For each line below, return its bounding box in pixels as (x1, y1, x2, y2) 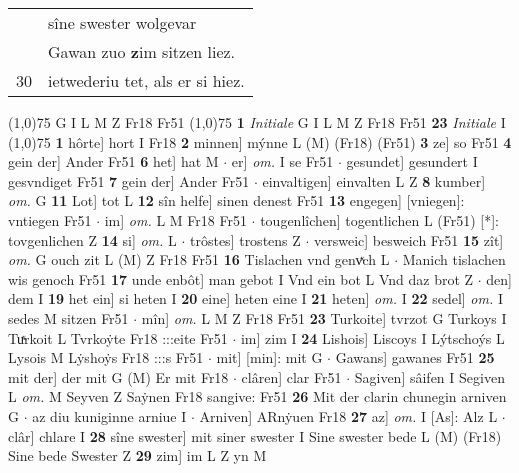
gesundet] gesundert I (346, 151, 478, 172)
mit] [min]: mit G (216, 347, 323, 368)
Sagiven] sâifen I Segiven (354, 366, 505, 387)
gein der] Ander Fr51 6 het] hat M (8, 151, 219, 172)
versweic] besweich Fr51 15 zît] (314, 229, 504, 250)
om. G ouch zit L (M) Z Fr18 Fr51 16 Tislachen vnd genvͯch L (8, 249, 390, 270)
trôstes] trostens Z (190, 229, 301, 250)
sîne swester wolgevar (48, 11, 197, 34)
